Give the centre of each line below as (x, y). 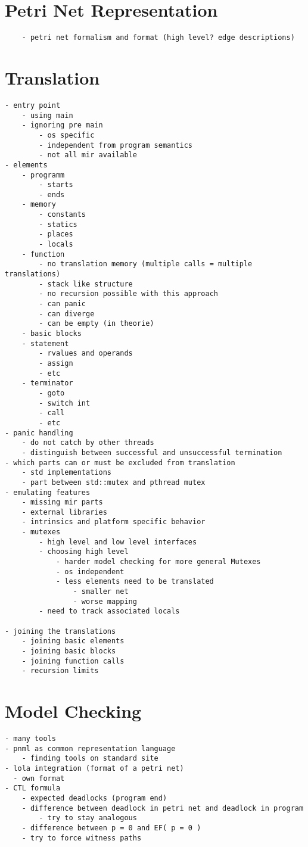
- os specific (67, 135)
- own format (39, 778)
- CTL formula (33, 788)
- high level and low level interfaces (118, 542)
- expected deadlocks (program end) (94, 798)
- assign (56, 363)
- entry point (33, 105)
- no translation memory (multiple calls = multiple (146, 264)
